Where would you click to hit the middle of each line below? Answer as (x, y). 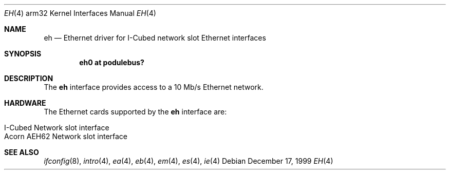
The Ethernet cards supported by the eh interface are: (135, 112)
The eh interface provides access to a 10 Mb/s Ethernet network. (154, 87)
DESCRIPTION (29, 78)
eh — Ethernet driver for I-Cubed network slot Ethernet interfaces (155, 38)
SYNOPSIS (23, 54)
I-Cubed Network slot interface (57, 128)
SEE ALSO (22, 152)
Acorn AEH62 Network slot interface (66, 136)
